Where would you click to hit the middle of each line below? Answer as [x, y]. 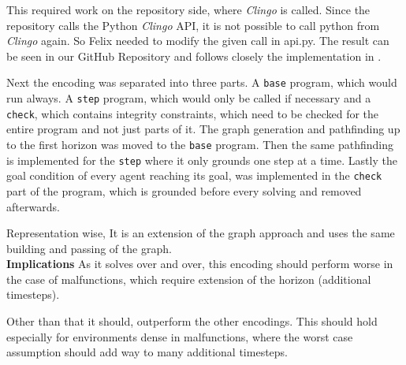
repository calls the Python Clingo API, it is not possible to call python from [193, 25]
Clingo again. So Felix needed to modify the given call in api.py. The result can [198, 41]
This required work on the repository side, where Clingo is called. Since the [188, 9]
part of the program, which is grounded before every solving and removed [184, 190]
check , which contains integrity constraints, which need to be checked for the [193, 113]
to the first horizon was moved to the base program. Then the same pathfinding [200, 144]
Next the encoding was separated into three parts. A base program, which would [202, 82]
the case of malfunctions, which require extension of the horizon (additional [189, 279]
